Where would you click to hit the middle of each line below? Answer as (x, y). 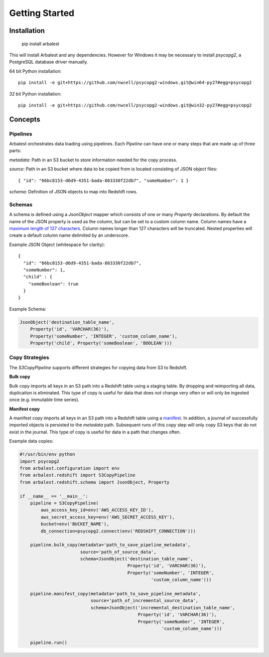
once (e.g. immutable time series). (44, 400)
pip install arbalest (41, 44)
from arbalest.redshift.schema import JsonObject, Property (95, 482)
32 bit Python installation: (35, 94)
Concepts (25, 119)
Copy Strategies (29, 358)
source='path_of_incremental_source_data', (144, 601)
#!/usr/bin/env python (47, 454)
